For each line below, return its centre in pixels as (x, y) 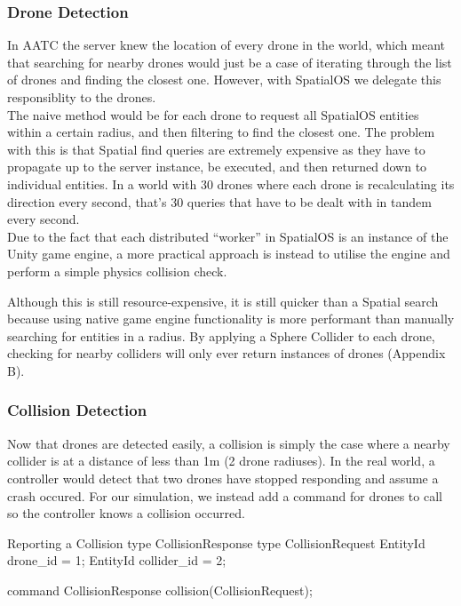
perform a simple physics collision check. (117, 271)
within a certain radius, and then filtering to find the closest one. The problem (221, 132)
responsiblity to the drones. (82, 97)
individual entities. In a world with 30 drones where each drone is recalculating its (231, 183)
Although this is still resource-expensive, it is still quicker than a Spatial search (223, 301)
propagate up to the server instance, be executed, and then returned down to (217, 167)
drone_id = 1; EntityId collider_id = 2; (117, 560)
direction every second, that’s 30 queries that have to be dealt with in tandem (219, 201)
